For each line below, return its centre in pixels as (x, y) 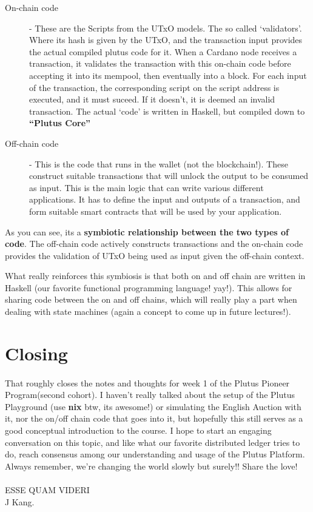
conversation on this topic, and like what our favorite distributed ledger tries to (153, 442)
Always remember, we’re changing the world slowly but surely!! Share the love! (151, 466)
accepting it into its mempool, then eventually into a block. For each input (168, 75)
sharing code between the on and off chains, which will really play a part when (151, 299)
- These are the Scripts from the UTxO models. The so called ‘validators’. (166, 28)
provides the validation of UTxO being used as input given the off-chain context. (155, 255)
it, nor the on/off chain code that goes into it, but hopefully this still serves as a (154, 418)
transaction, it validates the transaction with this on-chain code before (160, 63)
